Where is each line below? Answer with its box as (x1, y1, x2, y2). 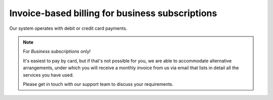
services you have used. (23, 72, 74, 78)
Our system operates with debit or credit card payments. (9, 25, 127, 31)
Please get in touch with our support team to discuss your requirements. (23, 81, 174, 87)
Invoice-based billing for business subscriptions (9, 8, 217, 19)
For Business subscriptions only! (23, 48, 91, 55)
